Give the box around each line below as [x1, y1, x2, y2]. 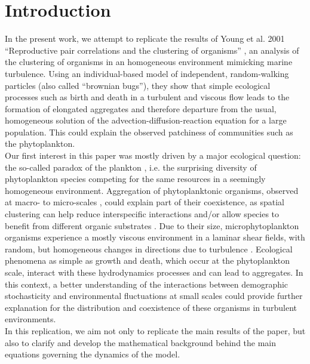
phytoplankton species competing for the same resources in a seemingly [5, 172, 266, 185]
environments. [5, 313, 56, 325]
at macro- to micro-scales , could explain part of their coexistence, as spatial [5, 196, 284, 208]
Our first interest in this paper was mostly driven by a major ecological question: [5, 149, 301, 162]
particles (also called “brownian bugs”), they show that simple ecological [5, 79, 271, 91]
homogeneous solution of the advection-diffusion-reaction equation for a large [5, 114, 287, 127]
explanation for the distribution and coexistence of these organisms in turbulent [5, 301, 297, 313]
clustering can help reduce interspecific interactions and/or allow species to [5, 208, 280, 220]
